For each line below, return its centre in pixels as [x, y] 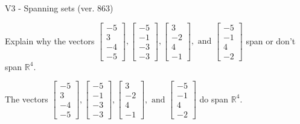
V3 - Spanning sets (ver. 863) [59, 8]
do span [214, 99]
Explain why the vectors [50, 40]
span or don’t [271, 40]
